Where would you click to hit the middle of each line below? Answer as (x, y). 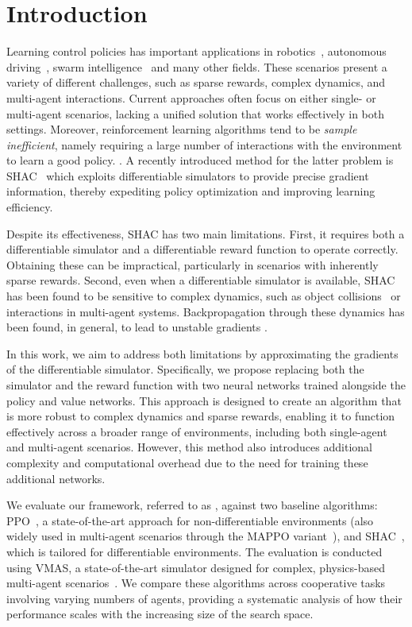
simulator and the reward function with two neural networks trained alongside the (206, 385)
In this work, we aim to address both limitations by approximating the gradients (202, 353)
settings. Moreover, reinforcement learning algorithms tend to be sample (182, 129)
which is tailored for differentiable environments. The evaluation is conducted (194, 551)
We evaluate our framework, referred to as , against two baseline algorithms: (192, 505)
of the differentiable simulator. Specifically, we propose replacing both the (185, 369)
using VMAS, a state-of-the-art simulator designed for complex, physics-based (196, 567)
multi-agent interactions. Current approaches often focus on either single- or (191, 97)
